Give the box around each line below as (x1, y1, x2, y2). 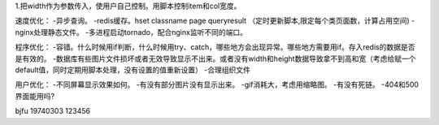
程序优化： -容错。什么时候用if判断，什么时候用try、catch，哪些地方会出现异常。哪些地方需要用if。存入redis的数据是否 (15, 42, 415, 52)
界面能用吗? (15, 91, 55, 101)
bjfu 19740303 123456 (15, 106, 91, 116)
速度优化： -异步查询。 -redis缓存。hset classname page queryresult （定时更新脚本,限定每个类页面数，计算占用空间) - (15, 16, 415, 26)
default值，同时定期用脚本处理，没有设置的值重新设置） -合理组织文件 (15, 65, 251, 75)
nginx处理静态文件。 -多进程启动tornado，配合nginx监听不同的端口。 (15, 27, 248, 37)
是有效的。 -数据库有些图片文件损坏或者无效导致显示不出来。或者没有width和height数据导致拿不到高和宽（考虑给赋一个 (15, 54, 416, 63)
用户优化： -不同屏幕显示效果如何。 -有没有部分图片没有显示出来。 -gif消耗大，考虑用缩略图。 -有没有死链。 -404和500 (15, 80, 419, 89)
